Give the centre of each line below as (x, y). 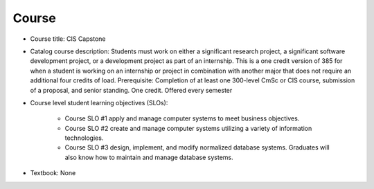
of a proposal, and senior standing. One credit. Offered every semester (131, 90)
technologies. (84, 138)
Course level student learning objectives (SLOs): (99, 102)
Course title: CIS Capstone (68, 39)
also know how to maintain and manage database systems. (149, 157)
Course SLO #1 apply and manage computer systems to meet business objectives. (182, 118)
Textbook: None (53, 173)
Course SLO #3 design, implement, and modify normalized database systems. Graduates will (197, 147)
